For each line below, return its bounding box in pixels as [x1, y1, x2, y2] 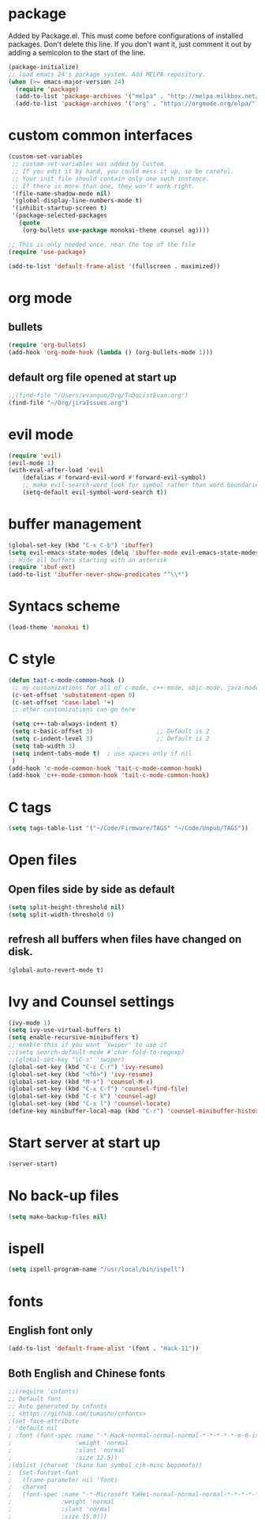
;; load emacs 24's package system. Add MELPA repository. [8, 70, 207, 78]
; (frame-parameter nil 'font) [8, 1476, 118, 1484]
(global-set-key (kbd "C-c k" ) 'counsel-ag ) [8, 1093, 157, 1101]
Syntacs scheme [8, 597, 121, 616]
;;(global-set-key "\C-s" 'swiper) [8, 1056, 125, 1064]
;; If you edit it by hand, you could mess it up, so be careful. [11, 167, 235, 175]
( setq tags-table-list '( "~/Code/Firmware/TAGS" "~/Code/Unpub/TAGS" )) [8, 825, 248, 832]
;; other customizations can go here [11, 706, 136, 714]
